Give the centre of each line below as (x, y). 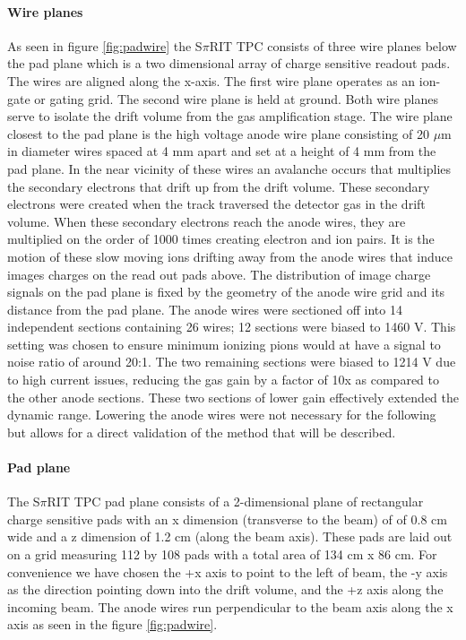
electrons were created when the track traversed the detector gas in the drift (216, 204)
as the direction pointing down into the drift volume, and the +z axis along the (225, 589)
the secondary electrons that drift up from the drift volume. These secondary (219, 186)
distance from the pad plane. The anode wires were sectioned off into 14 (205, 309)
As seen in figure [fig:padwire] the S (105, 45)
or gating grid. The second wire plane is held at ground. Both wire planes (236, 98)
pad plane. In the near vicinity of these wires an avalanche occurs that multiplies (229, 168)
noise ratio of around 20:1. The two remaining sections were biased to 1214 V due (232, 362)
